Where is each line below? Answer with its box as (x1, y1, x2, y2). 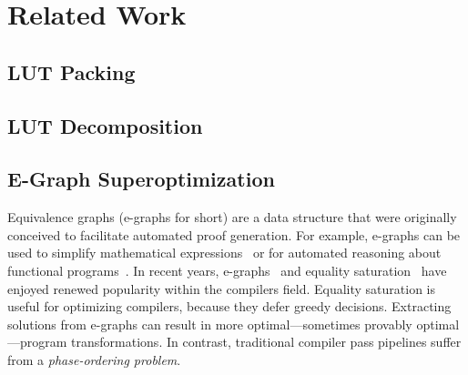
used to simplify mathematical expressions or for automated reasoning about (7, 243, 442, 262)
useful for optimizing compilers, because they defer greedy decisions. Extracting (7, 297, 452, 316)
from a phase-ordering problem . (7, 350, 181, 369)
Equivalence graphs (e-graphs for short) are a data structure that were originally (7, 208, 457, 227)
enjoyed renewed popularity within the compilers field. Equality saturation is (7, 279, 436, 298)
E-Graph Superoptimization (7, 165, 275, 193)
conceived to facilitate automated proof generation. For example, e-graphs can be (7, 225, 461, 244)
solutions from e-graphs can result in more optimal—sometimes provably (7, 314, 412, 333)
